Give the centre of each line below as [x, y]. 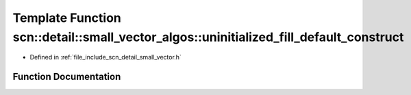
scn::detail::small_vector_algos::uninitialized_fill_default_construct [208, 37]
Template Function [67, 18]
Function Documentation [67, 77]
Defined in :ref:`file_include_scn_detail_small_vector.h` [105, 57]
